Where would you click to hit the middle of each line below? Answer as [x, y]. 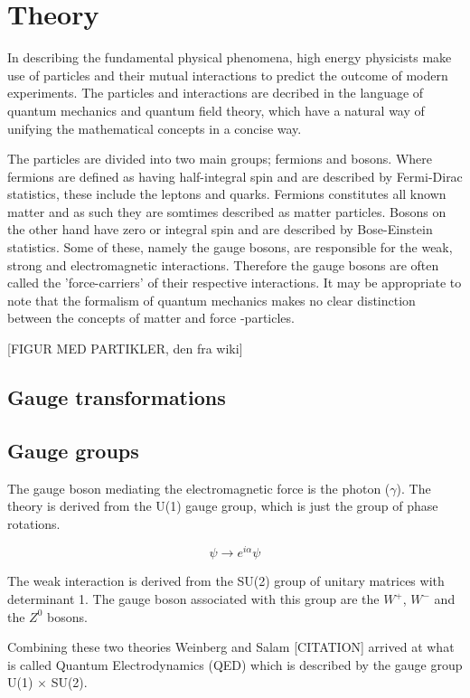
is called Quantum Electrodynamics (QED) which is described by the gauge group [235, 664]
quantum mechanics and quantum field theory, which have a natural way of [216, 110]
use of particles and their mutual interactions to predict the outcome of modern [228, 75]
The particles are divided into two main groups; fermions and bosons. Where [220, 159]
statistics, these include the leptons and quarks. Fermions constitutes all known [227, 194]
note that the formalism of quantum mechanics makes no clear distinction [211, 300]
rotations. [34, 523]
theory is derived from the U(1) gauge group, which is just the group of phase [223, 506]
